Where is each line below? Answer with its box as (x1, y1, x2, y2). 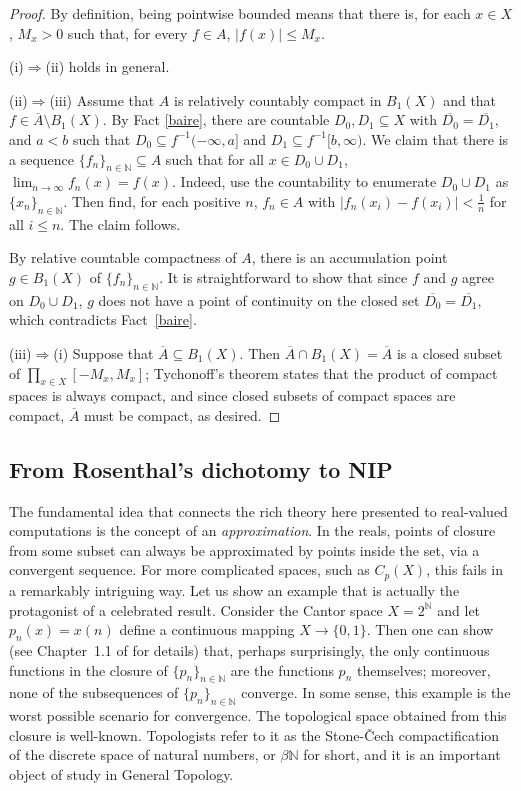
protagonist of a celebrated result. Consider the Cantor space (9, 599, 383, 620)
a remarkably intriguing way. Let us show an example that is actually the (9, 579, 460, 600)
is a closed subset (396, 342, 503, 363)
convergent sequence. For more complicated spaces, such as (9, 559, 370, 580)
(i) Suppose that (53, 342, 154, 363)
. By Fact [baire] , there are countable (102, 109, 330, 130)
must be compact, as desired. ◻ (84, 404, 281, 425)
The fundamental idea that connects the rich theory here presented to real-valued (9, 500, 508, 521)
